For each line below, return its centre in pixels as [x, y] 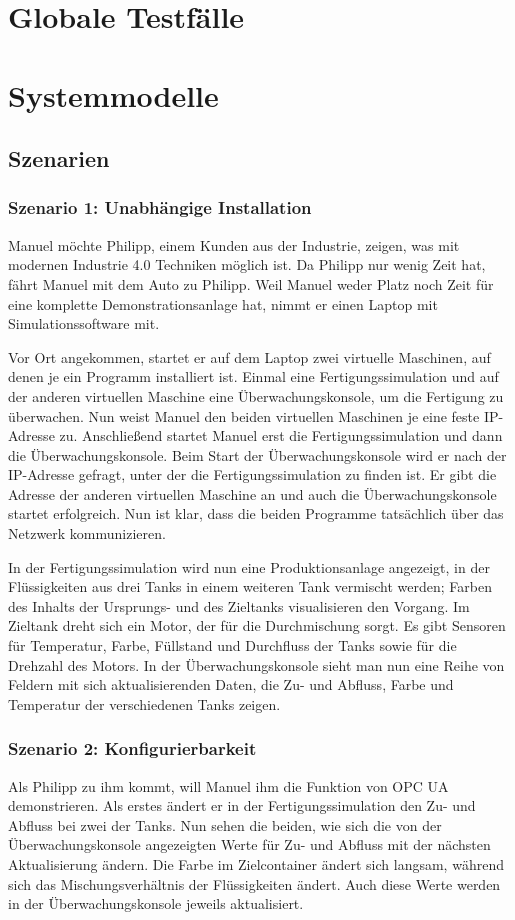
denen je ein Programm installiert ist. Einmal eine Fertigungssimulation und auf [253, 376]
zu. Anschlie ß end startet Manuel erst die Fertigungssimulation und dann [281, 435]
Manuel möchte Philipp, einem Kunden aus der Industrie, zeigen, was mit [234, 244]
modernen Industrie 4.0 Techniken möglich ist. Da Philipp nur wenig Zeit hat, [247, 264]
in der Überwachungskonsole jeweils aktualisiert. [156, 903]
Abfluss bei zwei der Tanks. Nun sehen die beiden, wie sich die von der [225, 824]
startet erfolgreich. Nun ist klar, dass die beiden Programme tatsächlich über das [256, 513]
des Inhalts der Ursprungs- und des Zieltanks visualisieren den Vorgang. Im [239, 605]
